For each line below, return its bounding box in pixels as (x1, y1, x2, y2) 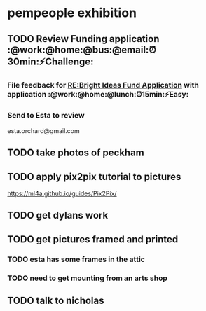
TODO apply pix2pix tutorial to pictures (7, 170, 181, 183)
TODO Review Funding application (7, 33, 160, 45)
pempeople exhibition (7, 5, 137, 21)
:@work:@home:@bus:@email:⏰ (7, 43, 156, 55)
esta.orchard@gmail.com (7, 126, 80, 134)
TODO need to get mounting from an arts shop (7, 273, 168, 283)
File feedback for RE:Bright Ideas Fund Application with (7, 80, 200, 90)
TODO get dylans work (7, 209, 109, 221)
